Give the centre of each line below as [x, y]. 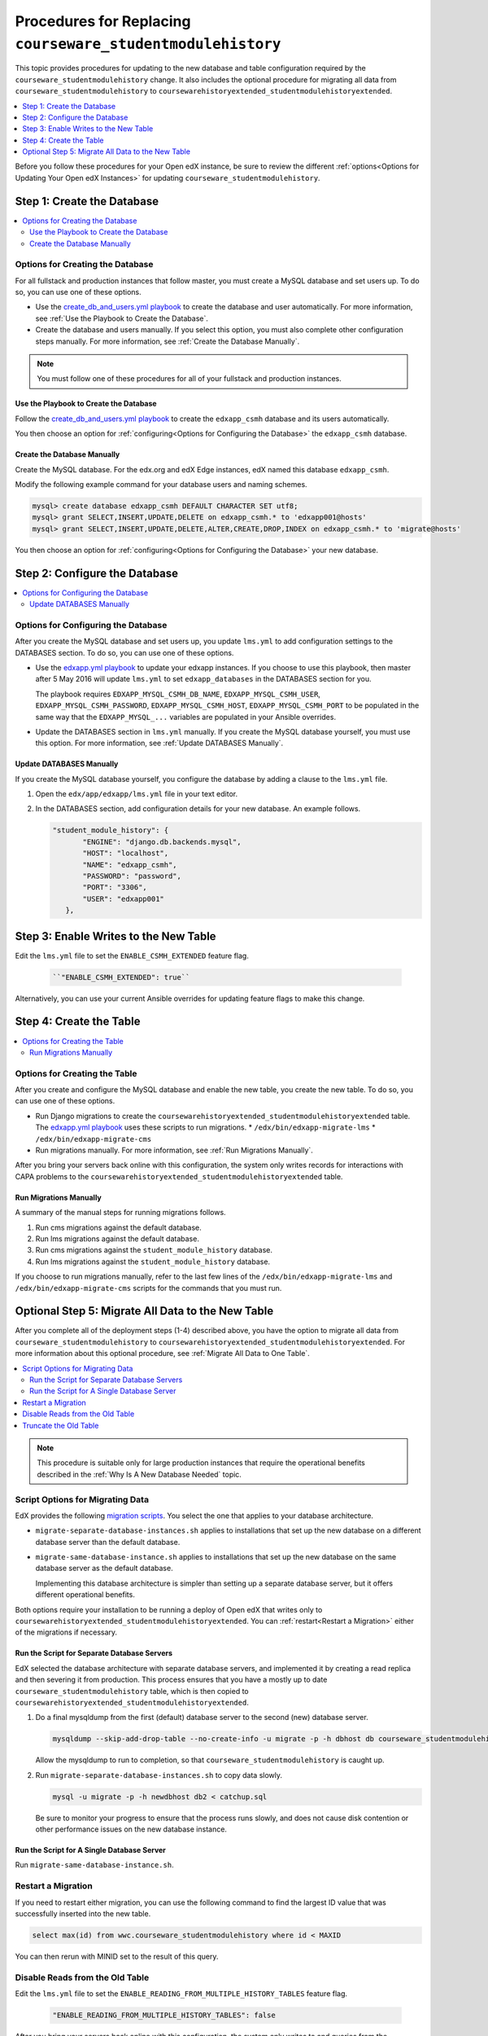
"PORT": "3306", [115, 887]
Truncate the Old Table [61, 1425]
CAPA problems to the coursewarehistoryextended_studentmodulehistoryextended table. [179, 1176]
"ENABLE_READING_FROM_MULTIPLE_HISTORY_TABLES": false [164, 2015]
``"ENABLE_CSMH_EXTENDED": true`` [121, 977]
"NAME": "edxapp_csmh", [130, 864]
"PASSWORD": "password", [132, 876]
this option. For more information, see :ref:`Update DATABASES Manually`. [159, 743]
